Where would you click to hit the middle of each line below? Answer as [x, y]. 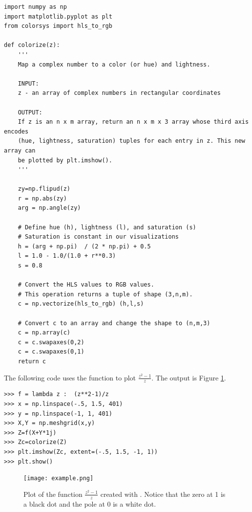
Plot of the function [53, 494]
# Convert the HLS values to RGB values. [86, 285]
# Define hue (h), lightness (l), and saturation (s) [107, 227]
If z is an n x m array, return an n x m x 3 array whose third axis [133, 122]
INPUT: [28, 83]
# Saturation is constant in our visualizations [98, 237]
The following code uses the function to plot [70, 377]
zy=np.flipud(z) [44, 189]
